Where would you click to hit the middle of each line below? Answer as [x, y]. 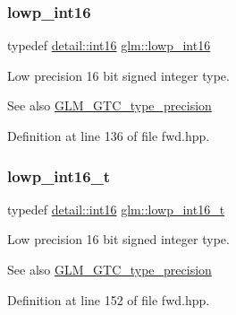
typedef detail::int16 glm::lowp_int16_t [116, 209]
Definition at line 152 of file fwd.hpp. [109, 299]
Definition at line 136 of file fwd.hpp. [109, 136]
